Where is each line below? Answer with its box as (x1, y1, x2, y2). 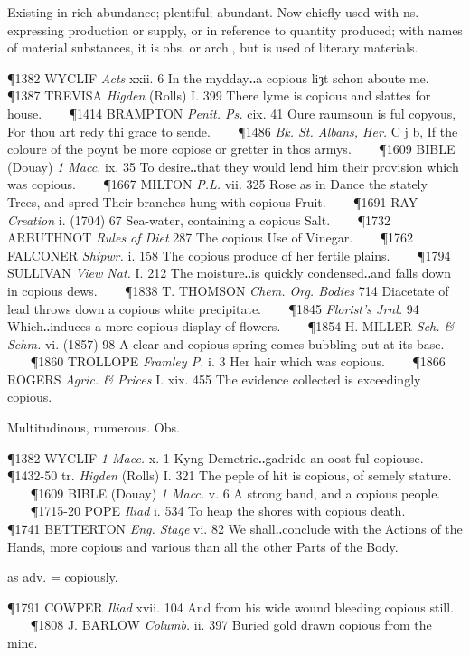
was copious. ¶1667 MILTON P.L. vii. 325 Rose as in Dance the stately (7, 175, 428, 194)
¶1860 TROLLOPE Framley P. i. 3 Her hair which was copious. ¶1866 (30, 352, 446, 371)
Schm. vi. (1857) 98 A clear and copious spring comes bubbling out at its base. (7, 334, 445, 353)
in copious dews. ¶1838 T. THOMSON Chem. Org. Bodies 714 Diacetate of (7, 280, 449, 299)
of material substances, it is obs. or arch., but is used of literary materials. (7, 38, 418, 57)
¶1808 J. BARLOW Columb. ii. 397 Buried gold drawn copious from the (30, 615, 432, 634)
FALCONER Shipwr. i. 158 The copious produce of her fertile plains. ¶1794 (7, 245, 451, 264)
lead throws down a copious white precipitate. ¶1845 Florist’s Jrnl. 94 (7, 299, 419, 318)
